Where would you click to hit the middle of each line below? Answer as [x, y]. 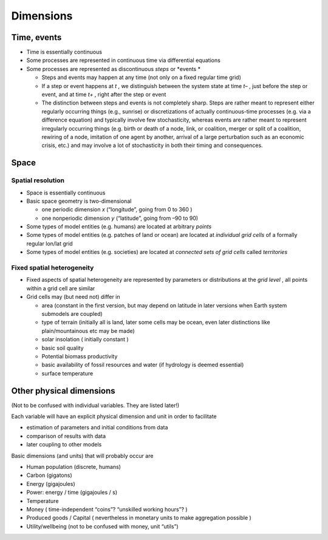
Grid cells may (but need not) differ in [73, 297]
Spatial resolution [38, 180]
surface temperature [67, 373]
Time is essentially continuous [64, 52]
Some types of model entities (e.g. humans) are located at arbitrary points [119, 227]
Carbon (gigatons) [49, 475]
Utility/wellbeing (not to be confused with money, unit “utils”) [102, 526]
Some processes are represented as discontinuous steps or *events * [113, 69]
